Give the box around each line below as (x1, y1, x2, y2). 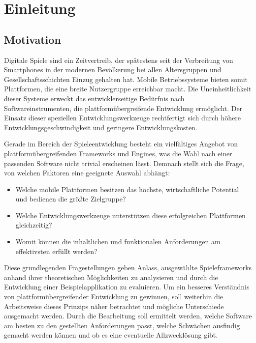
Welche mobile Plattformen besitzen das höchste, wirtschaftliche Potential (15, 184, 239, 194)
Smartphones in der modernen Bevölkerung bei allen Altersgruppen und (4, 64, 222, 75)
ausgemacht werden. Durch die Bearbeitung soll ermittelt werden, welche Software (4, 311, 252, 321)
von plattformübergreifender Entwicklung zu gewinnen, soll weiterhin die (4, 291, 224, 302)
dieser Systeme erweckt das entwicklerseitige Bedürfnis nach (4, 93, 185, 103)
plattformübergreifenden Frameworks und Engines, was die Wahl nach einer (4, 148, 232, 158)
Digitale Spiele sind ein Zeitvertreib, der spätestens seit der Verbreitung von (4, 55, 233, 65)
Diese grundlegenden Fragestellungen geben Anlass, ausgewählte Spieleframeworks (4, 262, 252, 273)
